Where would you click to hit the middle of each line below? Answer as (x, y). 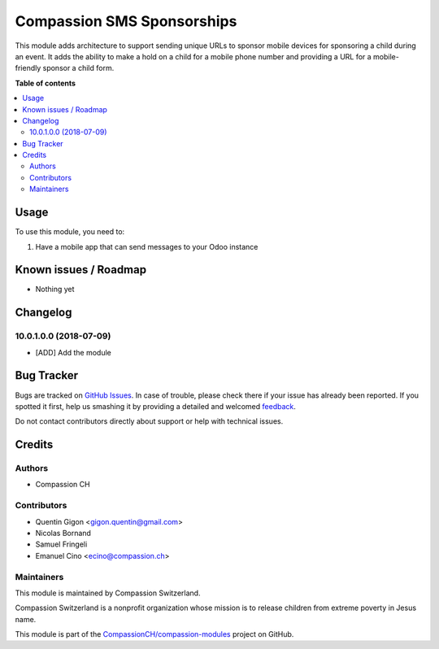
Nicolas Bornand (63, 533)
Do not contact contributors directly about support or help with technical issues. (149, 421)
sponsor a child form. (78, 68)
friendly (28, 68)
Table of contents (46, 83)
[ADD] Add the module (73, 352)
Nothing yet (55, 290)
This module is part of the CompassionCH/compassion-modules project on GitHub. (154, 634)
